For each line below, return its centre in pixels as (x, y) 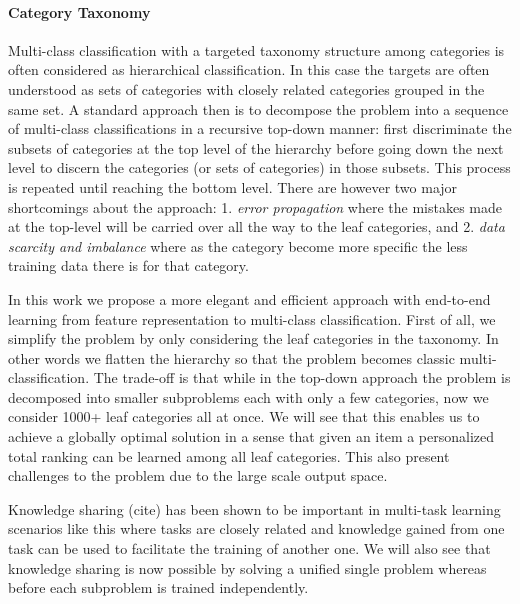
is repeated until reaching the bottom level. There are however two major (233, 186)
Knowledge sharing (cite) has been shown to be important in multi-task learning (254, 508)
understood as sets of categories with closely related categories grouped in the (246, 88)
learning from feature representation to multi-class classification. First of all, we (252, 318)
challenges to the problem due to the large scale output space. (198, 475)
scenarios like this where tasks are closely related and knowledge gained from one (256, 528)
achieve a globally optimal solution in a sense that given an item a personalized (251, 436)
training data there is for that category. (128, 265)
